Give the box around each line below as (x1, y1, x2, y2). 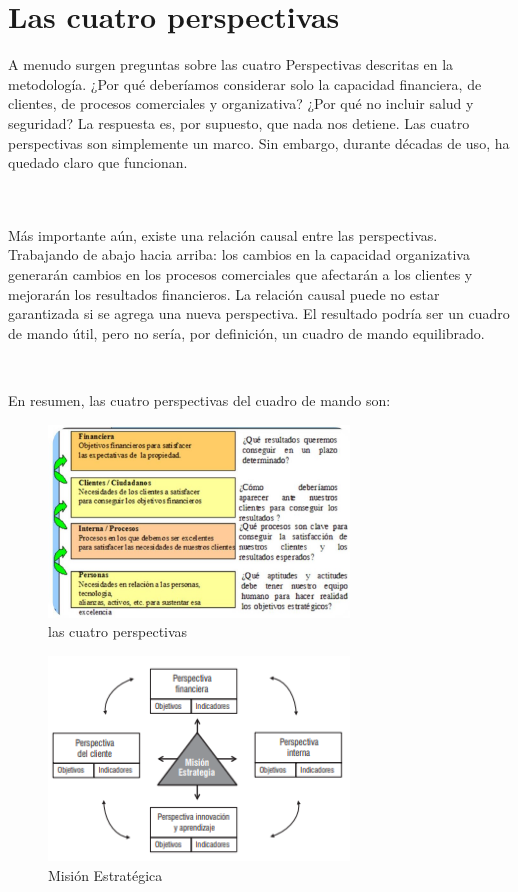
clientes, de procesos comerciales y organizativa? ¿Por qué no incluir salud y (8, 93, 474, 114)
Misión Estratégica (48, 864, 163, 885)
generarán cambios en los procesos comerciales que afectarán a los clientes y (8, 264, 473, 285)
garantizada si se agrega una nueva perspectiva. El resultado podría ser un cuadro (8, 303, 510, 324)
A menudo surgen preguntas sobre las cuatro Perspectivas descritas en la (8, 54, 454, 75)
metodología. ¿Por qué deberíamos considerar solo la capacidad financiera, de (8, 73, 482, 94)
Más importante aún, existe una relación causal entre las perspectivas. (8, 224, 438, 245)
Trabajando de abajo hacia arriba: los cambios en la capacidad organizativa (8, 244, 470, 265)
